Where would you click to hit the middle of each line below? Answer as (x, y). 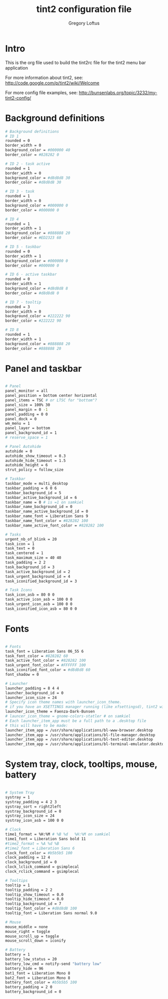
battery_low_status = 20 (31, 959)
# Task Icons (19, 590)
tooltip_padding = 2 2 (29, 890)
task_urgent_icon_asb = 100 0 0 (39, 604)
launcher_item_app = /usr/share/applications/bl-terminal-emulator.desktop (86, 744)
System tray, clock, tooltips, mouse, (81, 764)
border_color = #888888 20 (33, 348)
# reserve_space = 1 (27, 438)
